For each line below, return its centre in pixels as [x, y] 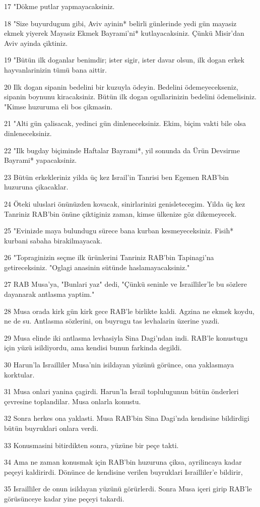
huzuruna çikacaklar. [36, 187]
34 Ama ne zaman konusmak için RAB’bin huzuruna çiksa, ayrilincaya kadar [123, 462]
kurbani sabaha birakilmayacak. [53, 240]
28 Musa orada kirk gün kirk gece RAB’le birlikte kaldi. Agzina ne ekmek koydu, [129, 311]
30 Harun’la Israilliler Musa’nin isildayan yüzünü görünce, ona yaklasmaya [119, 365]
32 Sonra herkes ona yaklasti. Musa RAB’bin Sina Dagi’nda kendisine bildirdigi [127, 418]
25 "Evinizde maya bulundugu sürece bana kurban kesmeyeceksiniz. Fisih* [119, 231]
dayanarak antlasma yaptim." [49, 294]
